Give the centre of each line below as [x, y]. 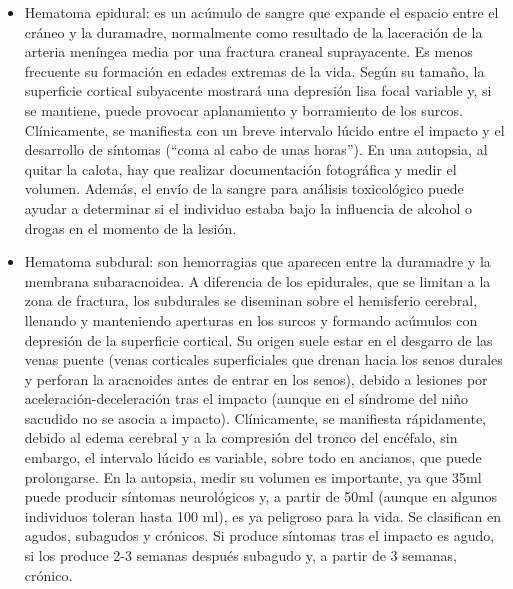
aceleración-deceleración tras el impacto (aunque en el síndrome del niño [246, 398]
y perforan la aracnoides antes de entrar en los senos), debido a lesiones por [256, 378]
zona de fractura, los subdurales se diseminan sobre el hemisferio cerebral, [251, 300]
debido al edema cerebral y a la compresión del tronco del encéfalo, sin [241, 437]
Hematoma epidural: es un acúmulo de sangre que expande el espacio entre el [261, 12]
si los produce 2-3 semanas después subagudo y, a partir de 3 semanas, [240, 555]
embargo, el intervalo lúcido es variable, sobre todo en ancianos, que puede [253, 457]
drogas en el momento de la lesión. [130, 227]
